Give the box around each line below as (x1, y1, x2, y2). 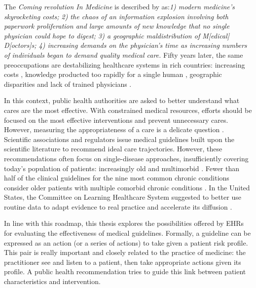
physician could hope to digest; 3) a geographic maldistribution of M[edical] (4, 30, 230, 40)
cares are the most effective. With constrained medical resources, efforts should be (4, 105, 252, 115)
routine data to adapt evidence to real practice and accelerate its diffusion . (4, 201, 232, 212)
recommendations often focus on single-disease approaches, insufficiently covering (4, 153, 249, 163)
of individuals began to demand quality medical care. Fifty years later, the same (4, 49, 243, 60)
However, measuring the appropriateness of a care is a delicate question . (4, 124, 224, 135)
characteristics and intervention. (4, 276, 101, 287)
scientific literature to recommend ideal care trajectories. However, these (4, 144, 222, 154)
